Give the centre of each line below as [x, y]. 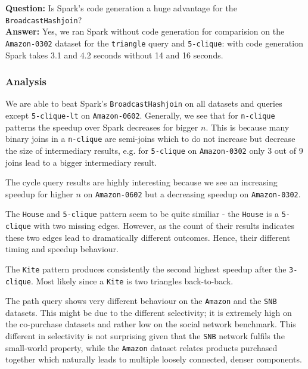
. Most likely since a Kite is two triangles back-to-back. [132, 280]
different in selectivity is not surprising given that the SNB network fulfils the [145, 336]
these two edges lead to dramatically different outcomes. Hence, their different [148, 237]
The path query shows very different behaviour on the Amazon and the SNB [141, 301]
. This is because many [248, 127]
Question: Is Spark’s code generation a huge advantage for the [121, 8]
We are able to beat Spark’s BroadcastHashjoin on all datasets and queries [144, 103]
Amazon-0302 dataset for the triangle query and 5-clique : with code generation [154, 43]
